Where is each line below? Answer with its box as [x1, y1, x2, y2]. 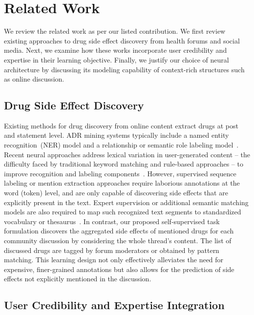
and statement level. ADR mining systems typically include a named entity [4, 130, 229, 140]
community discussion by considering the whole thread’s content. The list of [4, 235, 232, 246]
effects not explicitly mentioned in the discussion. [4, 273, 151, 284]
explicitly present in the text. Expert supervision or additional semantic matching [4, 197, 249, 207]
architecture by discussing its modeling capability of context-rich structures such [4, 64, 245, 74]
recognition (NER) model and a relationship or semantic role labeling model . [4, 140, 239, 150]
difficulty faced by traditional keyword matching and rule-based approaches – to [4, 159, 243, 169]
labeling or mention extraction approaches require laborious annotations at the [4, 178, 240, 188]
